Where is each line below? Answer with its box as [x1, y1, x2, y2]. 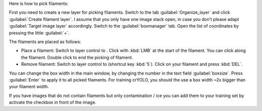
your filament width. [9, 84, 49, 90]
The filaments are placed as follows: [9, 39, 82, 45]
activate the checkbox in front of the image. [9, 99, 97, 105]
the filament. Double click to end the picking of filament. [21, 54, 133, 60]
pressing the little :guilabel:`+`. [9, 30, 70, 36]
